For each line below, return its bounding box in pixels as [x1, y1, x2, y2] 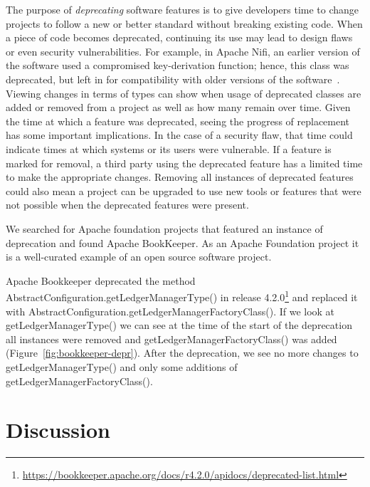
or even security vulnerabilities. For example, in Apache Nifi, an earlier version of [6, 43, 360, 58]
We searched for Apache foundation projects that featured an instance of [6, 221, 323, 236]
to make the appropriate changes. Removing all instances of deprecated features [6, 169, 354, 184]
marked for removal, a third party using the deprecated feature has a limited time [6, 155, 363, 170]
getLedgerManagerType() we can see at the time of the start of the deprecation [6, 318, 352, 332]
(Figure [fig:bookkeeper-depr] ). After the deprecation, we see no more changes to [6, 345, 359, 360]
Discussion [6, 415, 110, 444]
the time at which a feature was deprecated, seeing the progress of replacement [6, 113, 350, 128]
